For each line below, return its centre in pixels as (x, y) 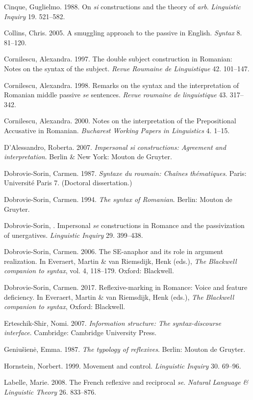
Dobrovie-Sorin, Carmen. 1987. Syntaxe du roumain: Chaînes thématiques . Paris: (125, 173)
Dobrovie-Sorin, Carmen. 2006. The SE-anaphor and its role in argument (114, 251)
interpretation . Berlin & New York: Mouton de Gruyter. (88, 157)
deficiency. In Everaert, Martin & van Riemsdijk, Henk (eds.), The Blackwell (119, 297)
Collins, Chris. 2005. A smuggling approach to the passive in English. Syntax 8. (123, 33)
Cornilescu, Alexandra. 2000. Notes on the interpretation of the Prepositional (120, 121)
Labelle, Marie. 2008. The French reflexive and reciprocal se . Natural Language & (126, 382)
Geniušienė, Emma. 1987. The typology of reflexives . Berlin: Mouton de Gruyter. (125, 349)
